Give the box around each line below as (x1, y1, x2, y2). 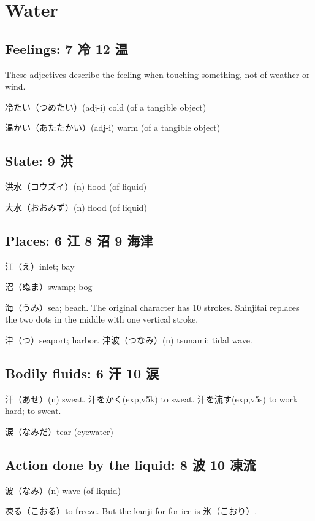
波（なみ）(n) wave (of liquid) (5, 484, 121, 496)
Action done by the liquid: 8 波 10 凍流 (5, 455, 256, 474)
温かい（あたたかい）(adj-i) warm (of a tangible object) (5, 121, 221, 134)
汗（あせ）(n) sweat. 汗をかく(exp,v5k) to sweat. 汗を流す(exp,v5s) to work (5, 392, 298, 405)
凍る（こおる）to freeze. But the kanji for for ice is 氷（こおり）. (5, 504, 257, 517)
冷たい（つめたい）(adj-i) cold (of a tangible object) (5, 100, 207, 113)
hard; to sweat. (5, 404, 61, 417)
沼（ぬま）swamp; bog (5, 280, 93, 293)
